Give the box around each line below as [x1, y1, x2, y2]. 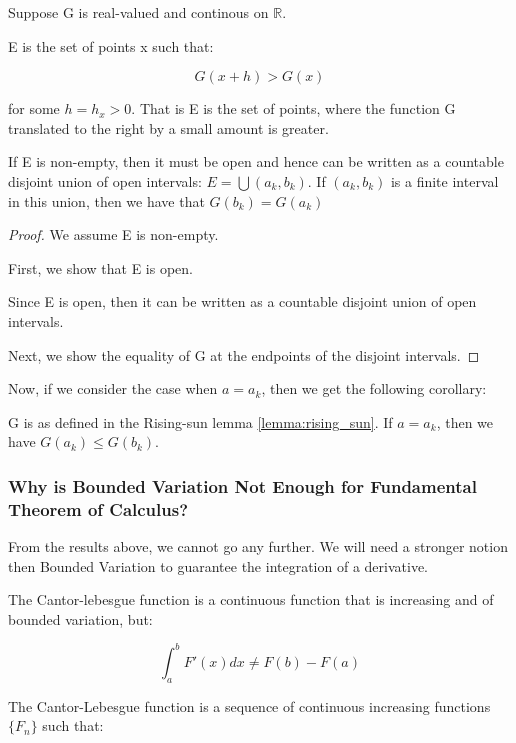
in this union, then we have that [8, 190, 205, 211]
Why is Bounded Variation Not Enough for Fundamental [8, 473, 477, 498]
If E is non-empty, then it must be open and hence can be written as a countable [8, 151, 504, 172]
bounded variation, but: [8, 608, 153, 629]
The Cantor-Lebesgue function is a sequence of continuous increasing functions [8, 695, 491, 716]
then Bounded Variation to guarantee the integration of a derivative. [8, 555, 428, 576]
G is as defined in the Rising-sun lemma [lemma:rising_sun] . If [8, 411, 393, 432]
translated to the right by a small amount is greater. [8, 117, 329, 138]
